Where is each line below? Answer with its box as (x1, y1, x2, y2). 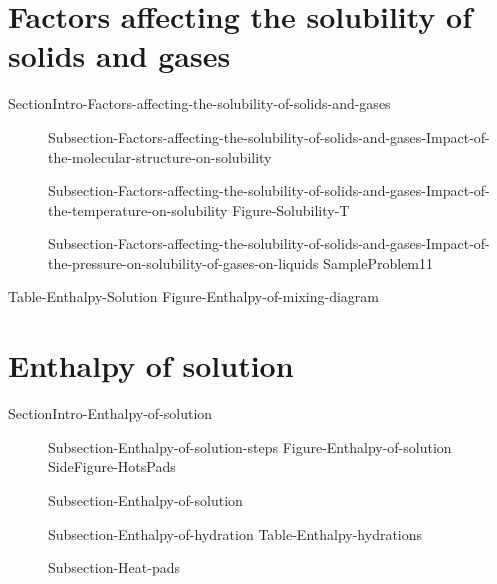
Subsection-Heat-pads (48, 557, 180, 578)
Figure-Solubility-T (232, 199, 350, 220)
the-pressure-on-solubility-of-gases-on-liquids (48, 252, 319, 273)
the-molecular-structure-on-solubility (48, 146, 272, 167)
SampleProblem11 (323, 252, 434, 273)
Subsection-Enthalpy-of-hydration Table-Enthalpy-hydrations (48, 523, 423, 544)
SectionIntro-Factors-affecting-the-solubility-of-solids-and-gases (8, 93, 391, 114)
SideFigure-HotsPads (48, 456, 176, 477)
